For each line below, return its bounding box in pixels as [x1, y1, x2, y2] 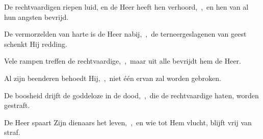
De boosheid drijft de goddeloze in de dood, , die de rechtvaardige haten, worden [4, 90, 259, 100]
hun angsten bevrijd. [4, 11, 69, 22]
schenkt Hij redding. [4, 38, 67, 49]
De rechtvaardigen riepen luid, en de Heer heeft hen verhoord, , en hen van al [4, 2, 249, 12]
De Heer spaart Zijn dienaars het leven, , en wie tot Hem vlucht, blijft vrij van [4, 117, 252, 127]
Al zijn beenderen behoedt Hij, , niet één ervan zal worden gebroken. [4, 72, 222, 83]
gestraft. [4, 100, 30, 110]
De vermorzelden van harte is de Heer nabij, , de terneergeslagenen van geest [4, 29, 247, 39]
